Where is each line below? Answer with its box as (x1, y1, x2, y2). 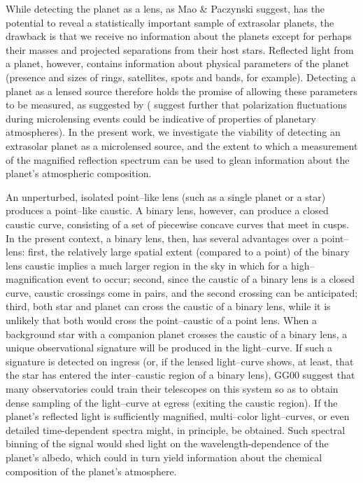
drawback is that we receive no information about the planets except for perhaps (6, 29, 352, 43)
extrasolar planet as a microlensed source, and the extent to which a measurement (6, 138, 358, 153)
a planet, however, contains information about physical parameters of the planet (6, 56, 350, 71)
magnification (6, 272, 64, 286)
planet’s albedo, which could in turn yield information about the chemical (6, 450, 322, 464)
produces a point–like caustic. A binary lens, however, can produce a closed (6, 203, 329, 218)
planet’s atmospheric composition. (6, 166, 152, 181)
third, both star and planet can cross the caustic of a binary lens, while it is (6, 299, 331, 314)
